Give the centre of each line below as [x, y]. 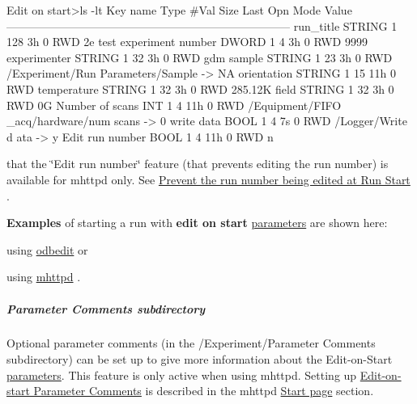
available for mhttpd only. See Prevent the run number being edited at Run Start [208, 179]
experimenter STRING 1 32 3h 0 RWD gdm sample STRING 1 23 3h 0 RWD [200, 57]
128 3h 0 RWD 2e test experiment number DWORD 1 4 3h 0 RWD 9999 [187, 42]
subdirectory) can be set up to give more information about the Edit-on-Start [200, 359]
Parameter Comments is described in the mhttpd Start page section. [204, 391]
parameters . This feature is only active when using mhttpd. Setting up [182, 375]
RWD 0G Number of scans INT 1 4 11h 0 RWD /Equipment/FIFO [174, 105]
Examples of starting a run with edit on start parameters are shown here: [197, 223]
